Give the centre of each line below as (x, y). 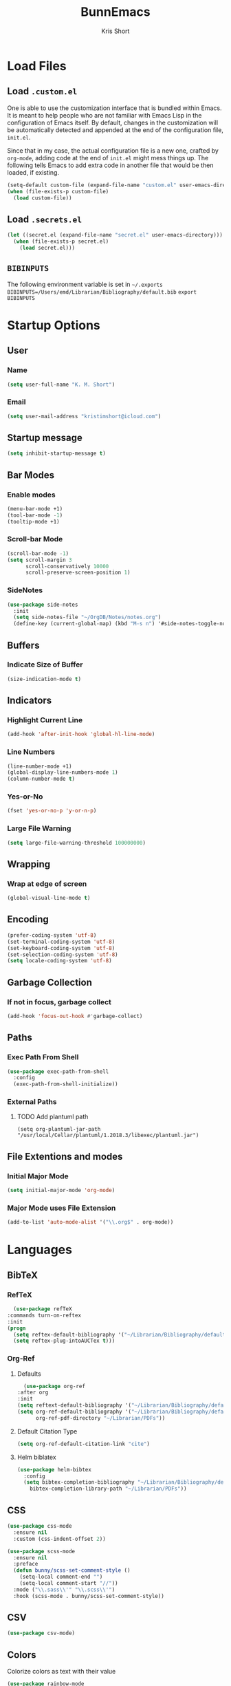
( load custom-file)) (43, 198)
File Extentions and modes (65, 1156)
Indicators (30, 701)
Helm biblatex (36, 1457)
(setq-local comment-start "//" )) (69, 1584)
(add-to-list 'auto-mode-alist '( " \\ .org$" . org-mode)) (90, 1222)
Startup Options (54, 325)
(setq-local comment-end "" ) (61, 1577)
